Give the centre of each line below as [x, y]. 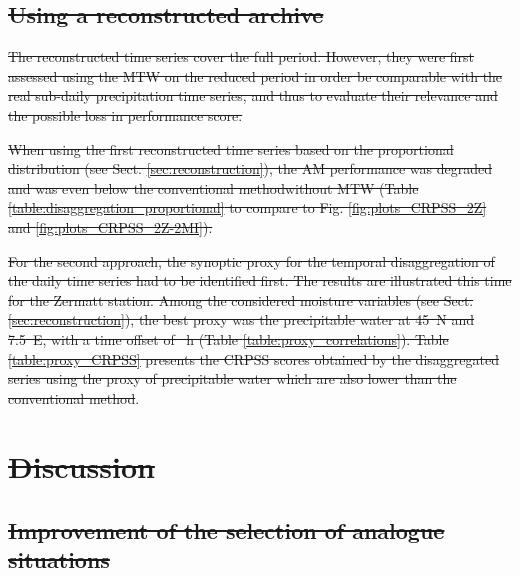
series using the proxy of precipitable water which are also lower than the [232, 378]
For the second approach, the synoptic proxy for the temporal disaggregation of [251, 260]
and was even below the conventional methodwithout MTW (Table [213, 187]
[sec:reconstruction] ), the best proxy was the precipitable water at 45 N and [241, 319]
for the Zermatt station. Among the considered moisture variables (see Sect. [241, 299]
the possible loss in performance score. [125, 114]
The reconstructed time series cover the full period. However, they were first [241, 56]
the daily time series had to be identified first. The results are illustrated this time [260, 280]
